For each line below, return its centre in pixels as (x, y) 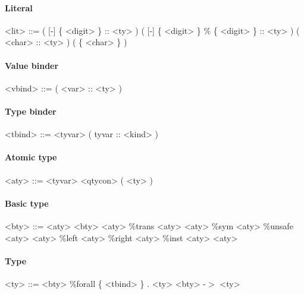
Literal (19, 7)
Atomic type (31, 157)
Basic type (27, 203)
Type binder (31, 111)
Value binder (32, 65)
